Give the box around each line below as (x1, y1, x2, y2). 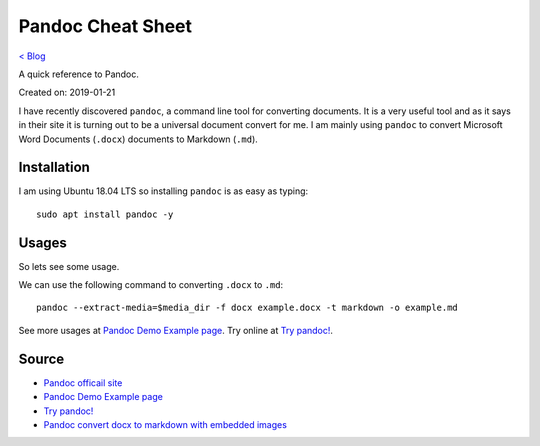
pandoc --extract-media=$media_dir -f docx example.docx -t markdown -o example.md (36, 302, 459, 314)
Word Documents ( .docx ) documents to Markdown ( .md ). (18, 133, 259, 145)
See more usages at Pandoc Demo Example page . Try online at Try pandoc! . (18, 324, 334, 336)
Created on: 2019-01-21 (18, 86, 116, 99)
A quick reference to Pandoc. (18, 68, 140, 80)
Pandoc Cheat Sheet (18, 15, 193, 37)
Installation (18, 159, 90, 176)
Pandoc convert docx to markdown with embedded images (43, 418, 287, 430)
